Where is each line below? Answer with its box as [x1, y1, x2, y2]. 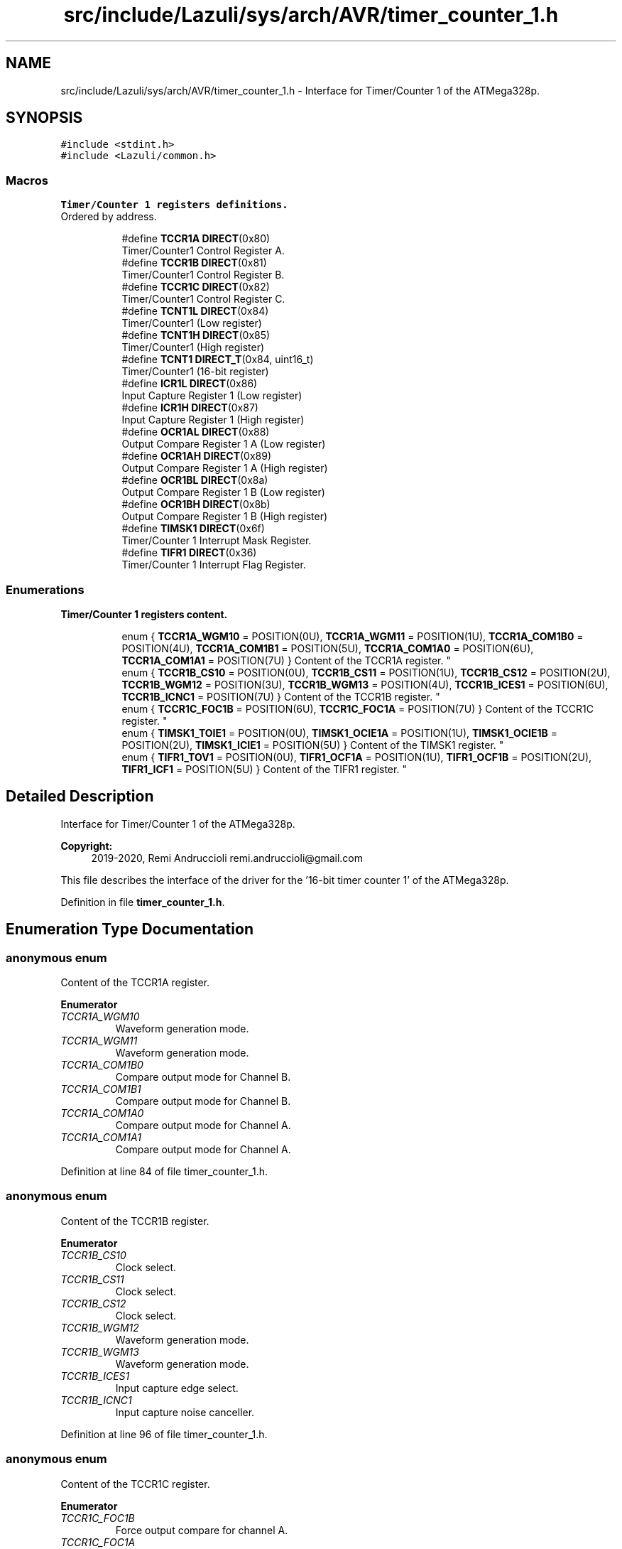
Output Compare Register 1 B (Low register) [121, 486, 325, 499]
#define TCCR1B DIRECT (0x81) [121, 257, 267, 269]
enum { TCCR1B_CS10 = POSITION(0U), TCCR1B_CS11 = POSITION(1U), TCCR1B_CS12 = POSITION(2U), [121, 666, 611, 679]
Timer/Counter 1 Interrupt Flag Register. [121, 558, 306, 571]
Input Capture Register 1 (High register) [121, 414, 305, 426]
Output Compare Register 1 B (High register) [121, 510, 328, 523]
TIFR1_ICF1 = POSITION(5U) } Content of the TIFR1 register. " [121, 762, 407, 775]
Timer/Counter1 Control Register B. [121, 269, 285, 281]
